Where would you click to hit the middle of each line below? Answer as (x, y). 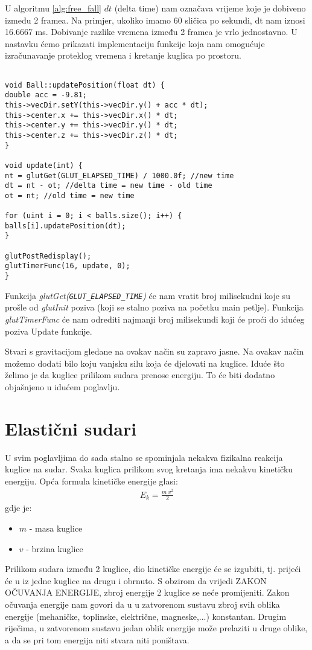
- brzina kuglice (55, 548)
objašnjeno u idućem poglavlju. (62, 386)
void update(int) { (44, 165)
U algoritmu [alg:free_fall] (53, 8)
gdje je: (18, 508)
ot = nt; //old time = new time (70, 195)
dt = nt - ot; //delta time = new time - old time (109, 186)
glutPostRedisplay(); (48, 256)
